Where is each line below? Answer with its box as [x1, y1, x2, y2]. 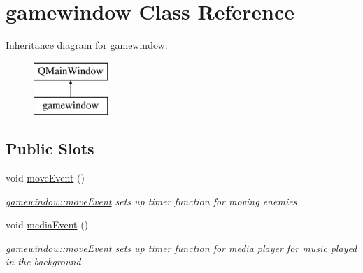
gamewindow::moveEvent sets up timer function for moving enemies [6, 193, 297, 208]
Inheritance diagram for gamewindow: [6, 38, 168, 52]
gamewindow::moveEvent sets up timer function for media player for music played [6, 240, 357, 255]
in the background [6, 254, 81, 269]
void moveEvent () [6, 170, 85, 185]
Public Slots [6, 138, 94, 159]
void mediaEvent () [6, 217, 89, 232]
